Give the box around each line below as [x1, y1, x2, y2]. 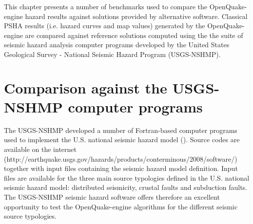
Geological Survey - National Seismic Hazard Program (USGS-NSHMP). [4, 49, 221, 59]
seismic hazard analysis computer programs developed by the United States [4, 39, 230, 50]
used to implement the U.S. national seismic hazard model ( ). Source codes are [4, 134, 240, 145]
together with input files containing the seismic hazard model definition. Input [4, 163, 238, 173]
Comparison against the [4, 77, 167, 97]
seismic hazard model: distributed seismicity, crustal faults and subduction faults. [4, 182, 248, 192]
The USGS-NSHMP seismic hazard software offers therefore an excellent [4, 192, 220, 202]
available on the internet [4, 144, 77, 154]
